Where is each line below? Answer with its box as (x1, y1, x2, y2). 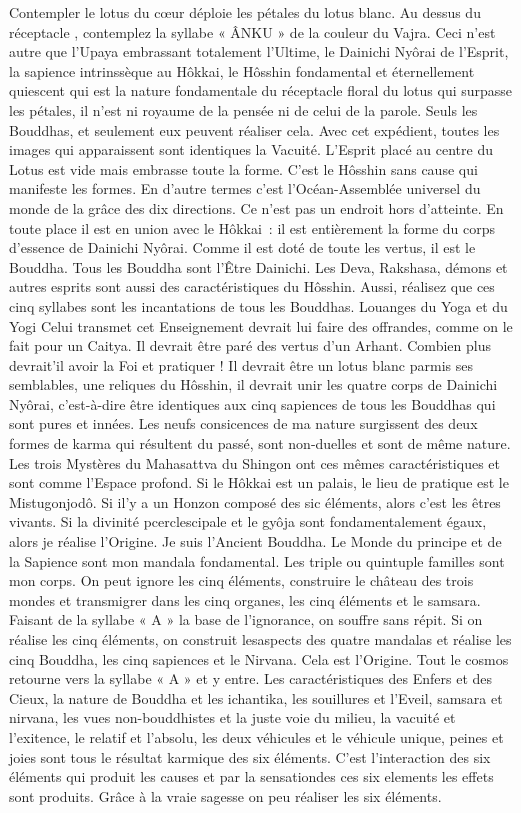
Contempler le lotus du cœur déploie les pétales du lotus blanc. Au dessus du (9, 2, 481, 22)
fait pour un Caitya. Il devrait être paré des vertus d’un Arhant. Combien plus (9, 335, 491, 356)
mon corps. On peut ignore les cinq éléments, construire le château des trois (9, 570, 474, 591)
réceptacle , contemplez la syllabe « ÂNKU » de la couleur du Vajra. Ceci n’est (9, 21, 496, 42)
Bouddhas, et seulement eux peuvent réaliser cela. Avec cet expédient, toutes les (9, 119, 500, 140)
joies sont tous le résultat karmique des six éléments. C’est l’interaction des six (9, 746, 491, 767)
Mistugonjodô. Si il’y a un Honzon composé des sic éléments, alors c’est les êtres (9, 491, 501, 512)
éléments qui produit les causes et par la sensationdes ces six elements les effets (9, 766, 494, 787)
